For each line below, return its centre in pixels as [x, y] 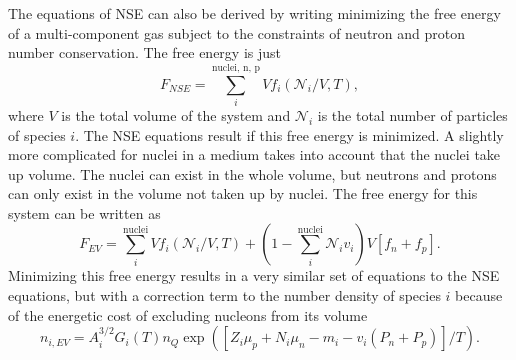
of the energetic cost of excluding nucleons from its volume [188, 314]
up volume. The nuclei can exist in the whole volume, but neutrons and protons [252, 173]
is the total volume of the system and [176, 114]
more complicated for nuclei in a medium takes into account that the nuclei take [254, 154]
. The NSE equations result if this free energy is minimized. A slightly [289, 134]
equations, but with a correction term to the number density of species [224, 295]
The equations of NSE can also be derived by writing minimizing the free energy [254, 13]
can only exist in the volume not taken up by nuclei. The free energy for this [243, 193]
